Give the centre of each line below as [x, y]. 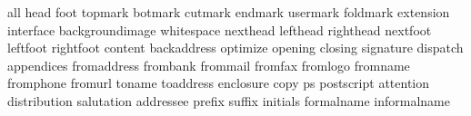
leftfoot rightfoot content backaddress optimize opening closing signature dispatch [235, 48]
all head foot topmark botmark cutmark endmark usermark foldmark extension [229, 12]
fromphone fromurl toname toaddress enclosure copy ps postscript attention [219, 83]
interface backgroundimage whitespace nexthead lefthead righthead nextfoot [220, 29]
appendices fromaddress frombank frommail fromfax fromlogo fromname [209, 65]
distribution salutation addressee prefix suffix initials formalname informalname [229, 100]
